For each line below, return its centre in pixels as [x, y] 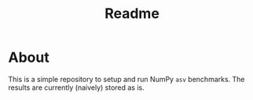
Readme [132, 14]
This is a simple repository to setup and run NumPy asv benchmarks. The [126, 79]
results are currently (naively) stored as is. [77, 87]
